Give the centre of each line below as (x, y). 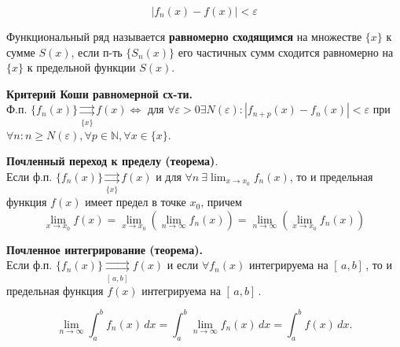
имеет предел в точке (136, 202)
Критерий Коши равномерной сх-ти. (100, 93)
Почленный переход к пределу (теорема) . (112, 161)
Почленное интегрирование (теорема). (105, 249)
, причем (221, 202)
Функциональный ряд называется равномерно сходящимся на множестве (184, 36)
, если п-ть (97, 52)
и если (183, 265)
